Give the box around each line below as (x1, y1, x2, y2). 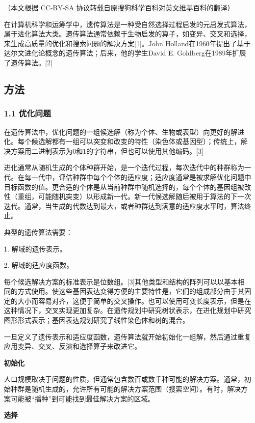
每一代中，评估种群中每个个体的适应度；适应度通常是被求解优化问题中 (24, 171, 251, 182)
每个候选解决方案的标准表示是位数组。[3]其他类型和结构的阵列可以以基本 (4, 276, 238, 286)
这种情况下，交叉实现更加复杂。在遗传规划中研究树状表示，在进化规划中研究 (4, 305, 251, 315)
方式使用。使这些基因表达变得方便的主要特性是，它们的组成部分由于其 (17, 286, 244, 296)
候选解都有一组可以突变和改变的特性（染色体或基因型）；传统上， (31, 136, 241, 146)
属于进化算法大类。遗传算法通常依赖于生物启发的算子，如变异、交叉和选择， (4, 28, 251, 39)
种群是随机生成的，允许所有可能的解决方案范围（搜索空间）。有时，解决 (10, 384, 241, 394)
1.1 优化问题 (4, 107, 51, 119)
